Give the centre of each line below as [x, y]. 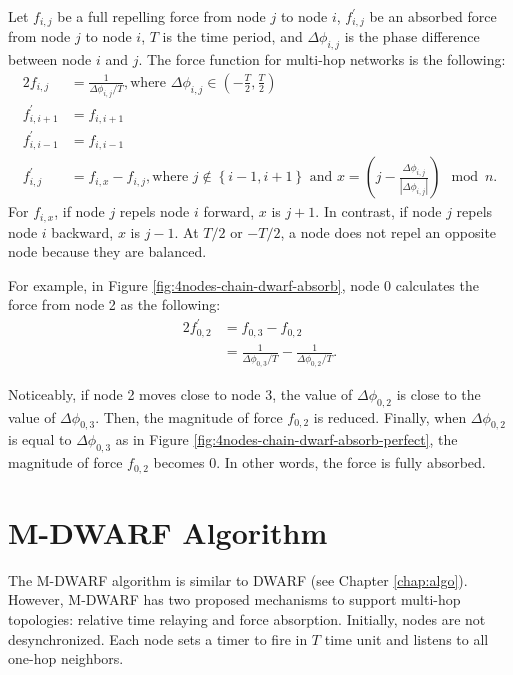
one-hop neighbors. [66, 658]
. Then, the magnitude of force [189, 416]
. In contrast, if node [378, 211]
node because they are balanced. [107, 251]
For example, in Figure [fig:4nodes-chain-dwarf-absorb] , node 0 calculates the [243, 284]
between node [50, 59]
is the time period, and [232, 36]
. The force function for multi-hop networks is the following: [322, 59]
